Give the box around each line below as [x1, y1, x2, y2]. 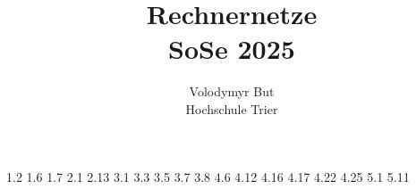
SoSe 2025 [168, 30, 295, 67]
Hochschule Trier [185, 99, 278, 118]
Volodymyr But [189, 82, 275, 101]
